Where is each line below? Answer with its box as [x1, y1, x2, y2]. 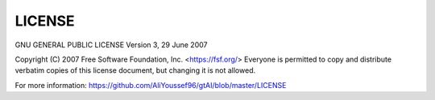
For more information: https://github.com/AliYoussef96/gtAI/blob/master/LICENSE [14, 80, 287, 90]
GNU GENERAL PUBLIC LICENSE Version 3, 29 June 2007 [14, 40, 208, 50]
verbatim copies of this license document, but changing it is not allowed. [14, 66, 256, 75]
